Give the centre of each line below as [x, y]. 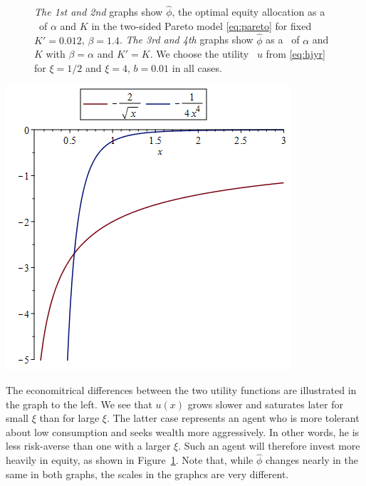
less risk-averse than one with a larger [88, 446]
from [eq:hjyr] [296, 54]
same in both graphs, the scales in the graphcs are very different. [147, 474]
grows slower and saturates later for [265, 404]
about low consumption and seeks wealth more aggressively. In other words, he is [183, 431]
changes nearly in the [312, 460]
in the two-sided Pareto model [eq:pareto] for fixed [202, 25]
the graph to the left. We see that [79, 404]
